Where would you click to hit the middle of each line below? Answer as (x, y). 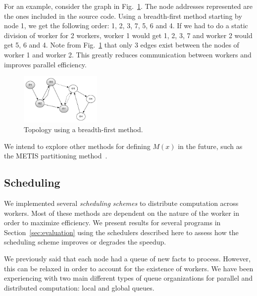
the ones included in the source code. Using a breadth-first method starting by (123, 16)
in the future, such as (210, 146)
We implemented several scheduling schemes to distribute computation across (121, 203)
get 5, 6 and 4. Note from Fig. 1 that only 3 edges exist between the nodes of (122, 45)
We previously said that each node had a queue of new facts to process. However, (127, 258)
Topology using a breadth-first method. (83, 129)
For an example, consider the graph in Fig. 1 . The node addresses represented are (128, 6)
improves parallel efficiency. (45, 64)
